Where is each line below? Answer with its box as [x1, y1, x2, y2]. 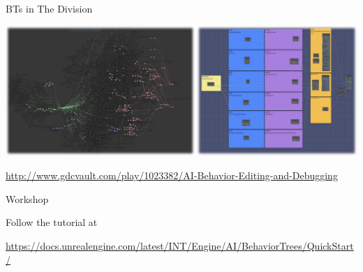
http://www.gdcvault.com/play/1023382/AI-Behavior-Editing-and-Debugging [6, 168, 338, 183]
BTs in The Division [6, 1, 93, 15]
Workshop [6, 191, 49, 206]
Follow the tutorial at [6, 215, 98, 229]
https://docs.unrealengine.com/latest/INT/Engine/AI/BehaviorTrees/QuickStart [6, 239, 354, 252]
